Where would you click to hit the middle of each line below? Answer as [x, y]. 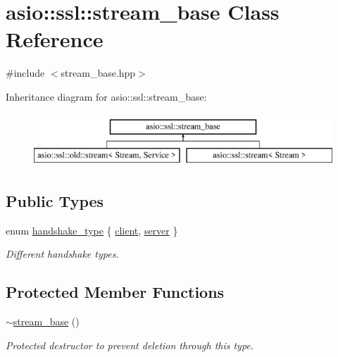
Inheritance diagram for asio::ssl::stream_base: [106, 96]
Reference [55, 39]
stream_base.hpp [98, 73]
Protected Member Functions [115, 292]
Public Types [55, 201]
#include [25, 73]
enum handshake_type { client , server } [92, 230]
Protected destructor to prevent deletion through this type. [130, 345]
